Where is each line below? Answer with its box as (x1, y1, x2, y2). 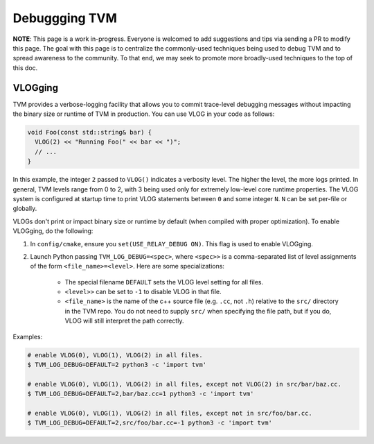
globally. (12, 205, 37, 213)
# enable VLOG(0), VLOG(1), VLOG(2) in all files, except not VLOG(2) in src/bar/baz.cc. (27, 380, 342, 388)
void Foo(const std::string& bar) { (27, 128, 152, 136)
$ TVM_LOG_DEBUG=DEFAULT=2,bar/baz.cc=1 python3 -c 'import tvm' (27, 390, 254, 398)
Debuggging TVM (12, 10, 118, 26)
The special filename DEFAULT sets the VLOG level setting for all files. (64, 277, 264, 286)
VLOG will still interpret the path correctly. (64, 316, 184, 325)
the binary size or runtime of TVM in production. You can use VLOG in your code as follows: (12, 110, 275, 118)
